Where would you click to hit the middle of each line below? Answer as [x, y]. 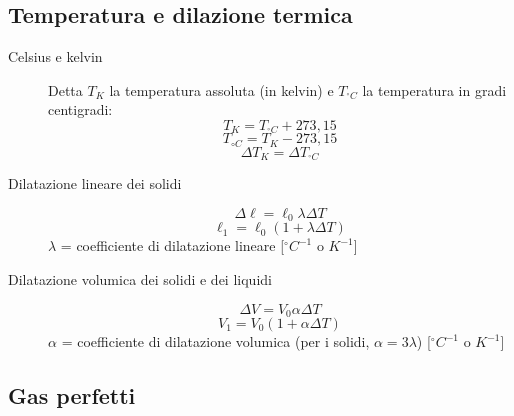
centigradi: [80, 109]
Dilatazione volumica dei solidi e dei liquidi [140, 278]
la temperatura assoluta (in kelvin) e [221, 89]
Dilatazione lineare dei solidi [95, 183]
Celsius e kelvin [55, 56]
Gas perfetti [72, 395]
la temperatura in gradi [434, 89]
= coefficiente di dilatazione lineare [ [172, 245]
